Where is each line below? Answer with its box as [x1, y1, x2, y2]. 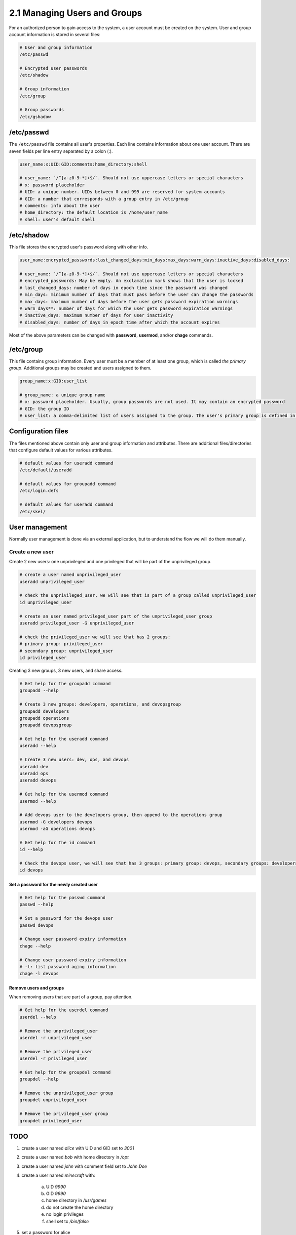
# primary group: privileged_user [19, 641, 103, 647]
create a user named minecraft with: [21, 1172, 96, 1178]
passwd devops [19, 922, 54, 928]
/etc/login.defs [19, 488, 59, 494]
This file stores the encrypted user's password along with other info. [9, 244, 148, 250]
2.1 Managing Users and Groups [9, 7, 143, 18]
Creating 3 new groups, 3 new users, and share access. [9, 667, 123, 673]
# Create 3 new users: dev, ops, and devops [19, 757, 129, 763]
